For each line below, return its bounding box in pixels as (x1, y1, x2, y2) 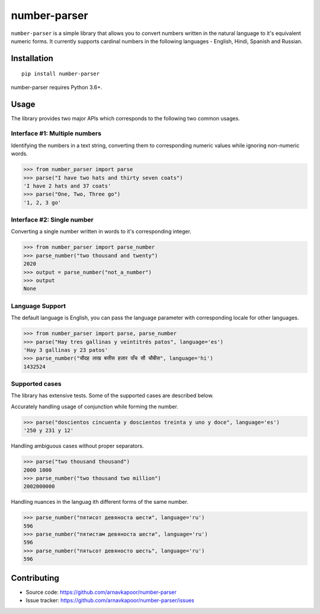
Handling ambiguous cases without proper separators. (11, 442, 145, 450)
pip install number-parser (21, 71, 100, 77)
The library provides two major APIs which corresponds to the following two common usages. (11, 114, 240, 121)
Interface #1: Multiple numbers (11, 129, 102, 137)
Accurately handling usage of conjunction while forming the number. (11, 403, 179, 410)
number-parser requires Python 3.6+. (11, 84, 103, 91)
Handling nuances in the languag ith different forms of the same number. (11, 498, 189, 506)
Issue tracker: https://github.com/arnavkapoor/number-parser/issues (25, 597, 195, 604)
